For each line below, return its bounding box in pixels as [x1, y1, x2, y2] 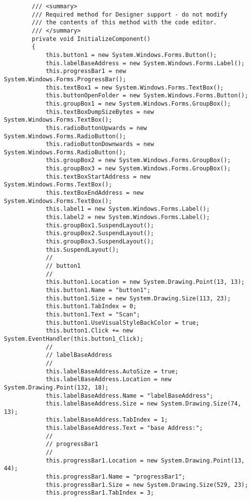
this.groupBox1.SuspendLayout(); [45, 222, 154, 229]
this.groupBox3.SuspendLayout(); [45, 238, 154, 245]
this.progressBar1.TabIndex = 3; [45, 489, 154, 497]
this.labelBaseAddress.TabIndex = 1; [45, 416, 168, 424]
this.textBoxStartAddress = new [45, 173, 151, 180]
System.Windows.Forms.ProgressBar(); [4, 75, 126, 83]
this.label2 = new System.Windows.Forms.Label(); [45, 214, 210, 221]
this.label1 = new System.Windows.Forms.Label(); [45, 205, 210, 213]
